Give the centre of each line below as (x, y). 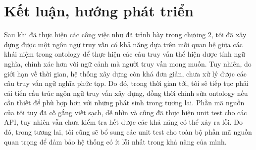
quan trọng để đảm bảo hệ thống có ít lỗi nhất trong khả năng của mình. (115, 141)
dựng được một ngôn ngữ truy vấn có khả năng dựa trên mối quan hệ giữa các (123, 44)
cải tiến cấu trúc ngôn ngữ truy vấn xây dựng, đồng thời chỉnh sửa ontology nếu (126, 93)
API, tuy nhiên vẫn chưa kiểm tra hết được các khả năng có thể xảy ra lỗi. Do (123, 122)
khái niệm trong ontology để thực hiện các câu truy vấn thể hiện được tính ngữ (125, 54)
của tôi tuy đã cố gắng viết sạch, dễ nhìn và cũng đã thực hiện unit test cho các (126, 112)
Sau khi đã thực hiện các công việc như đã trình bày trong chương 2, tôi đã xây (125, 35)
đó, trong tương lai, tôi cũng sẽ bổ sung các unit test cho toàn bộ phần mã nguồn (128, 132)
